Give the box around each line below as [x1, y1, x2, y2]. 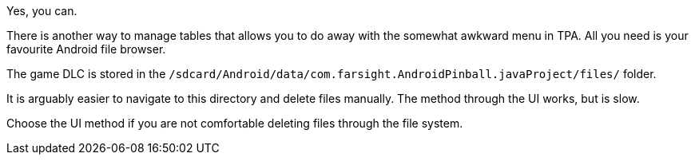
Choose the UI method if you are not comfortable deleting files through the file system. [6, 116, 463, 130]
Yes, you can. [6, 4, 77, 18]
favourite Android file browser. [6, 42, 166, 56]
